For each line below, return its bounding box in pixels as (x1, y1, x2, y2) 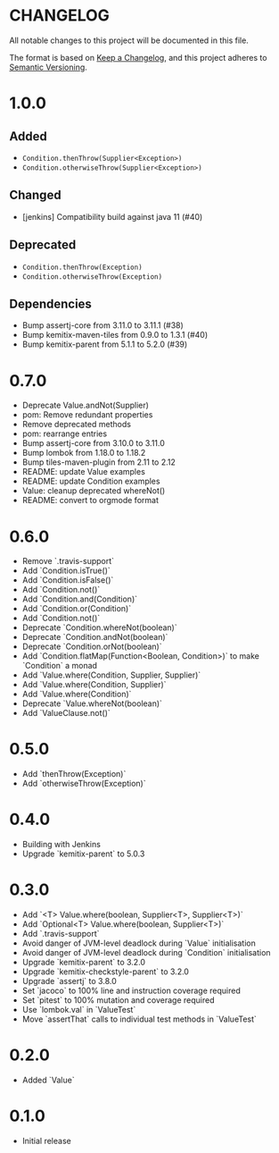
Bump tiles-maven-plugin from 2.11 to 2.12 (21, 457, 176, 467)
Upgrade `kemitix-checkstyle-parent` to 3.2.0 (21, 966, 190, 977)
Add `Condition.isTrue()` (21, 565, 111, 576)
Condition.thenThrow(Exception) (21, 263, 143, 272)
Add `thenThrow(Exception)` (21, 769, 127, 779)
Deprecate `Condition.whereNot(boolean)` (21, 622, 177, 633)
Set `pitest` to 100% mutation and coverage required (21, 995, 215, 1006)
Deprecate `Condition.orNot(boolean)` (21, 641, 162, 652)
